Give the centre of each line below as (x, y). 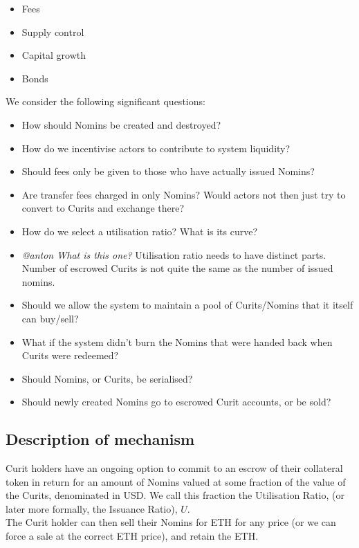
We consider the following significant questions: (105, 101)
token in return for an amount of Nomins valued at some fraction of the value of (176, 481)
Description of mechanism (100, 439)
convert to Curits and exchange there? (103, 208)
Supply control (53, 31)
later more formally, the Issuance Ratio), (92, 508)
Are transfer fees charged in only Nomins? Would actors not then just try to (184, 194)
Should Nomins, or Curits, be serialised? (107, 378)
